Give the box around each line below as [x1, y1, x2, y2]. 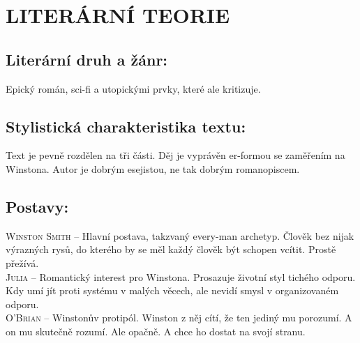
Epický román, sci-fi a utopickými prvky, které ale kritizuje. [6, 81, 261, 96]
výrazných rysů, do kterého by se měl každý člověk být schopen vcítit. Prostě [6, 242, 336, 257]
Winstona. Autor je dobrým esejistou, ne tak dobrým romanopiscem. [6, 161, 300, 176]
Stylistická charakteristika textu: [6, 115, 246, 137]
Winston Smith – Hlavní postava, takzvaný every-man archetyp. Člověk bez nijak [6, 228, 354, 243]
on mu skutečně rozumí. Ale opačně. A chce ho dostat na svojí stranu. [6, 323, 306, 338]
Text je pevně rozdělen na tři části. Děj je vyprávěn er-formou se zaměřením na [6, 148, 345, 162]
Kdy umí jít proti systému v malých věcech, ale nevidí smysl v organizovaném [6, 283, 339, 298]
